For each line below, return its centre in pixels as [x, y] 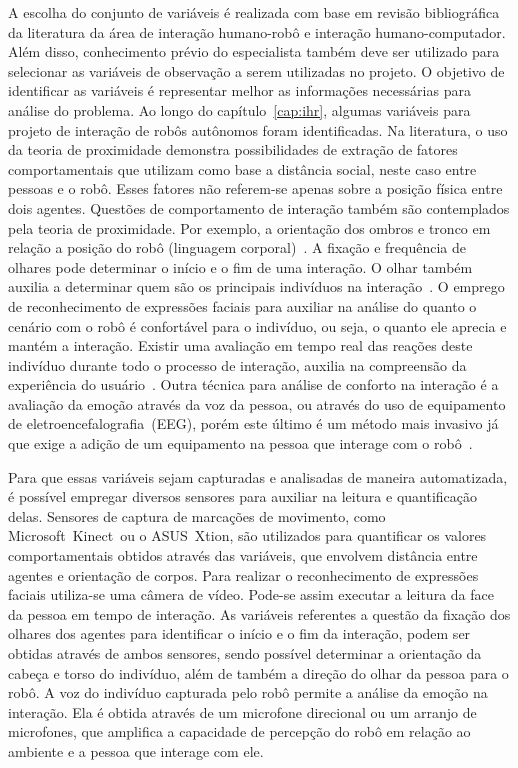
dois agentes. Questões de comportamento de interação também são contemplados [259, 207]
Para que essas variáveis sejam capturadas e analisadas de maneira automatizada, [258, 476]
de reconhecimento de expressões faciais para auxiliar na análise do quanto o [242, 305]
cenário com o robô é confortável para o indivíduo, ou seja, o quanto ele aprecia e [257, 325]
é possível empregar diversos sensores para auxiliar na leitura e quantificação [243, 496]
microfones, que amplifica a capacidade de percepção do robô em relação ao [239, 731]
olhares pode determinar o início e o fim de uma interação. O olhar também [240, 266]
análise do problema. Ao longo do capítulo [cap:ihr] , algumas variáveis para [239, 109]
